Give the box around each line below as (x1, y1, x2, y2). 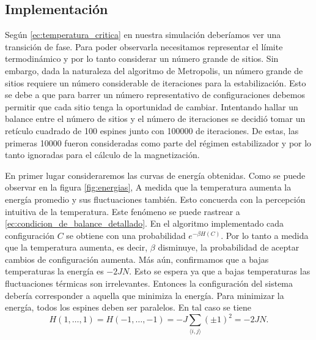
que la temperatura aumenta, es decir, (5, 241, 148, 254)
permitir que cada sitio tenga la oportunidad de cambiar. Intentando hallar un (5, 100, 298, 113)
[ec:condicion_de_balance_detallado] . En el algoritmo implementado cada (5, 217, 284, 230)
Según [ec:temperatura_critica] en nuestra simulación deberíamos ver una (5, 28, 281, 41)
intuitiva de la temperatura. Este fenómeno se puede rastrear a (5, 205, 240, 217)
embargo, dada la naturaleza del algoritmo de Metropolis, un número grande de (5, 64, 303, 77)
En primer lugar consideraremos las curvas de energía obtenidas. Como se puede (5, 168, 306, 181)
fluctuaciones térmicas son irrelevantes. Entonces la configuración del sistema (5, 277, 293, 290)
